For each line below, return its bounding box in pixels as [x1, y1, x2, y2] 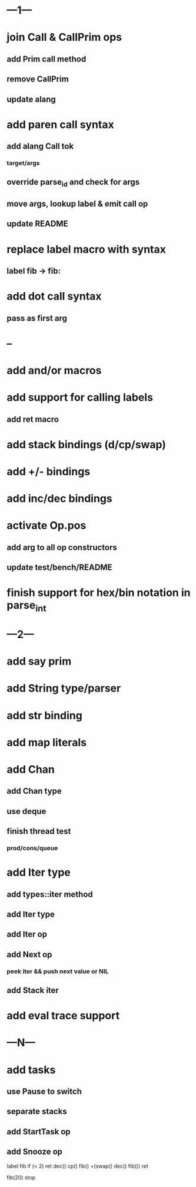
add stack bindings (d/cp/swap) [6, 438, 167, 451]
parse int [6, 599, 46, 614]
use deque [6, 806, 46, 816]
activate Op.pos [6, 519, 87, 532]
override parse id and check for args [6, 177, 140, 189]
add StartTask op [6, 1126, 71, 1137]
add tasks [6, 1063, 56, 1077]
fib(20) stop [6, 1173, 36, 1181]
